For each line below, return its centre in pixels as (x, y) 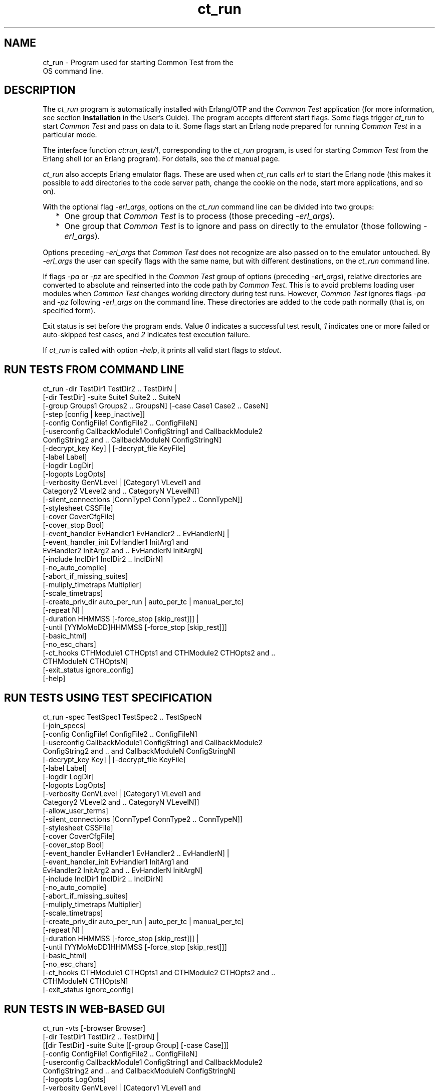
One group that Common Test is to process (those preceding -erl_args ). (200, 216)
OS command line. (73, 71)
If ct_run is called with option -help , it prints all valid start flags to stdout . (162, 350)
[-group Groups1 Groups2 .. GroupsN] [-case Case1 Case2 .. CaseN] (156, 406)
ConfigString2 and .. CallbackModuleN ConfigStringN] (132, 440)
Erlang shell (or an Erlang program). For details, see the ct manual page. (161, 159)
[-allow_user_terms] (75, 811)
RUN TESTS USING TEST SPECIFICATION (108, 698)
